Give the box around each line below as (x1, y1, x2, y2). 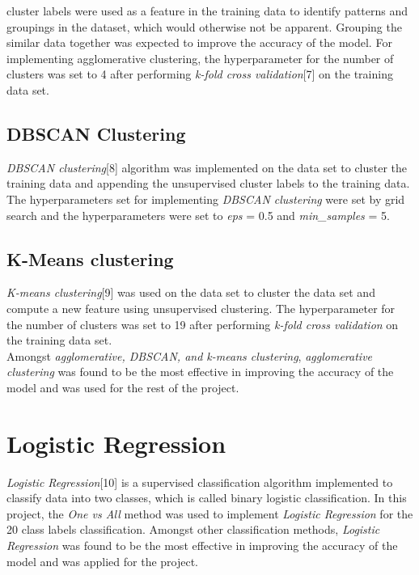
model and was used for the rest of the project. (6, 378, 239, 395)
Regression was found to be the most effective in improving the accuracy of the (6, 537, 398, 553)
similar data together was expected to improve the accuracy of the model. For (6, 34, 392, 51)
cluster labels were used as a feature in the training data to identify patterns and (6, 2, 408, 19)
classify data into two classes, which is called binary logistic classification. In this (6, 489, 407, 506)
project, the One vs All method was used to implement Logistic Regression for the (6, 505, 413, 522)
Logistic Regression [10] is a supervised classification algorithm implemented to (6, 473, 393, 490)
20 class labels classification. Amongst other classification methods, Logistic (6, 521, 380, 538)
